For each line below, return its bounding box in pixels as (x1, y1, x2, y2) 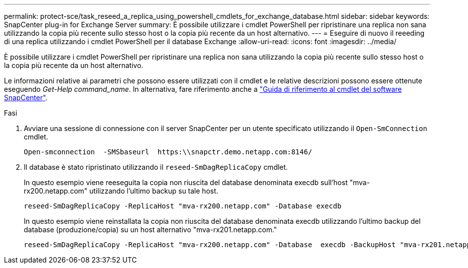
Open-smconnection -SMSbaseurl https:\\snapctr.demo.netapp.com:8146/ (24, 148, 312, 156)
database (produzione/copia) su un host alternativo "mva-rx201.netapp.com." (24, 225, 277, 234)
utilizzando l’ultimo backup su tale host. (89, 187, 219, 195)
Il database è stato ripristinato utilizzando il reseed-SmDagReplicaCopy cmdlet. (24, 163, 288, 171)
